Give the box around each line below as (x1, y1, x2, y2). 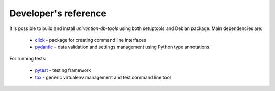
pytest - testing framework (35, 67, 91, 73)
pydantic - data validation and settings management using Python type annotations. (35, 44, 211, 50)
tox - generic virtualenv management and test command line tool (35, 74, 171, 80)
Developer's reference (9, 8, 107, 19)
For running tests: (9, 55, 47, 62)
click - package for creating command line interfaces (35, 37, 146, 43)
